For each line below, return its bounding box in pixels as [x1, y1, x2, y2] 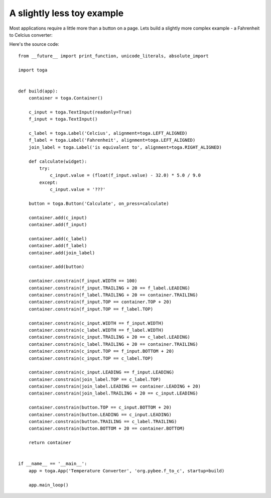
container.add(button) [28, 264, 85, 270]
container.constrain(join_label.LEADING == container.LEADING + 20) [28, 383, 201, 389]
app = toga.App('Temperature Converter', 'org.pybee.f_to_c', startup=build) [28, 468, 225, 473]
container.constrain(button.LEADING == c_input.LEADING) [28, 412, 172, 417]
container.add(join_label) [28, 250, 95, 256]
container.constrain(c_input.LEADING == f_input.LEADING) [28, 369, 175, 375]
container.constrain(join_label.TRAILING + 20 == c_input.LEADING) [28, 390, 198, 396]
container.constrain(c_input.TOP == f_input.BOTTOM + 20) [28, 348, 175, 354]
